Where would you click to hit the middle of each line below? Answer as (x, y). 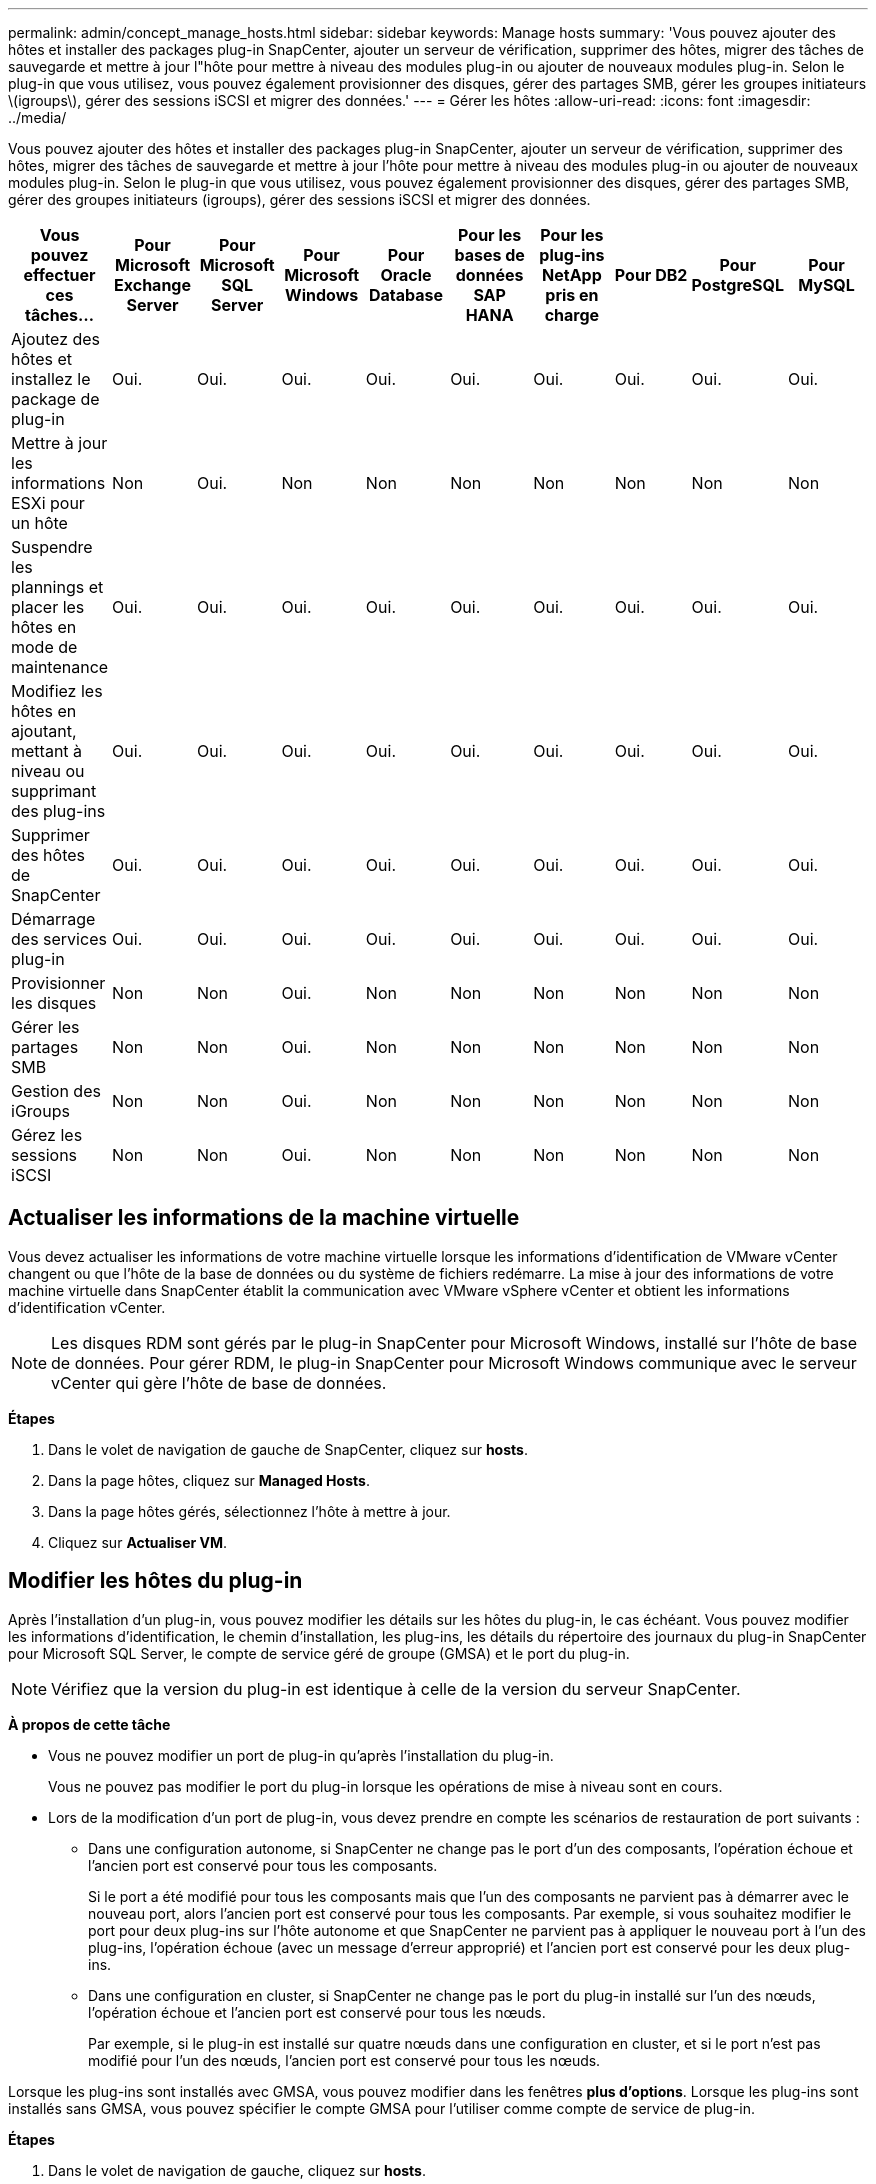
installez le (51, 379)
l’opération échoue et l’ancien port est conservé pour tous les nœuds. (317, 2012)
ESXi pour (48, 503)
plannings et (57, 587)
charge (572, 315)
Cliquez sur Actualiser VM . (138, 1542)
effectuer (59, 275)
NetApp (572, 275)
